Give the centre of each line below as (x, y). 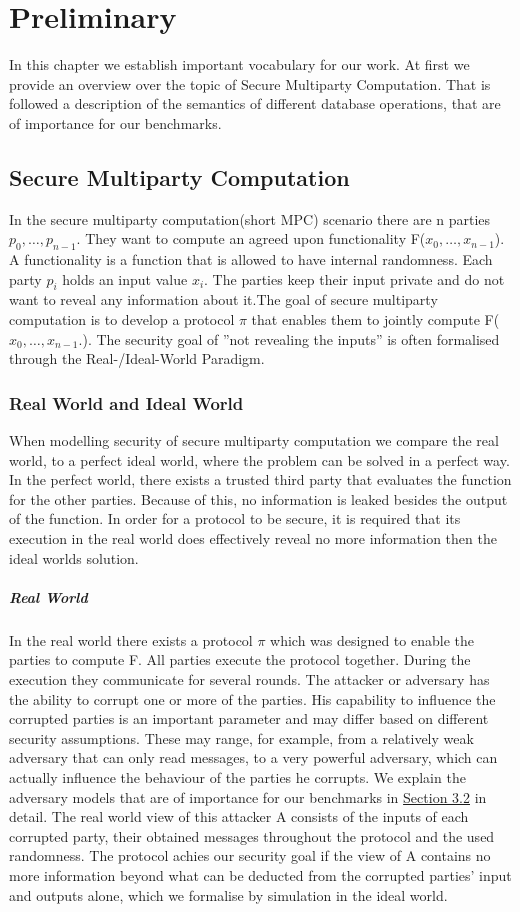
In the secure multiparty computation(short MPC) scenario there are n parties (250, 218)
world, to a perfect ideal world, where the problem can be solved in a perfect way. (259, 459)
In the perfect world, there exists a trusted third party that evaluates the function (260, 479)
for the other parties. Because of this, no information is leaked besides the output (258, 498)
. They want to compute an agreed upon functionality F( (251, 238)
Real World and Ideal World (126, 402)
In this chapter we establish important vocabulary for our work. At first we (239, 64)
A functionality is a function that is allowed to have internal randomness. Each (251, 259)
